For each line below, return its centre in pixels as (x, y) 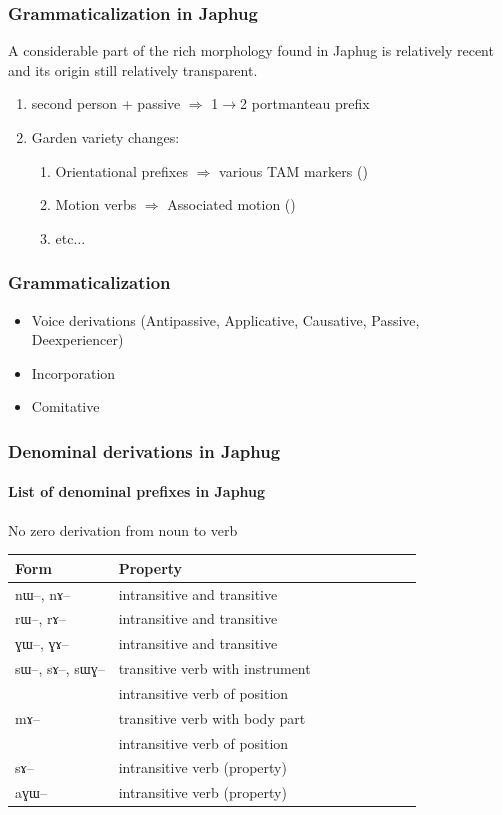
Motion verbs (96, 204)
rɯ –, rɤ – (40, 618)
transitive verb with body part (212, 717)
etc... (70, 237)
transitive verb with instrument (214, 668)
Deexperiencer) (77, 339)
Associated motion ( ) (231, 204)
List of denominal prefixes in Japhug (137, 491)
